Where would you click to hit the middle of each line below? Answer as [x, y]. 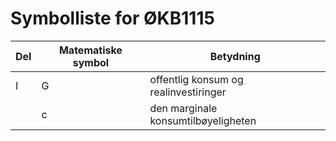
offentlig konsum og [196, 79]
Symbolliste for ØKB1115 [112, 18]
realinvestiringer [188, 92]
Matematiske [90, 50]
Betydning [235, 56]
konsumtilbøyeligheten [203, 120]
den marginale [183, 108]
